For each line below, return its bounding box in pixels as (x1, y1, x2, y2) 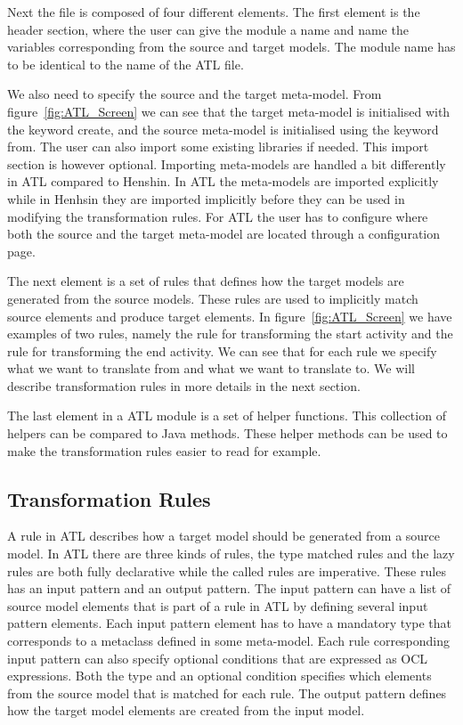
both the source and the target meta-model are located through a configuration (7, 224, 441, 243)
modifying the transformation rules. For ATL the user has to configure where (7, 207, 428, 225)
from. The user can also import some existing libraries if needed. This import (7, 137, 429, 156)
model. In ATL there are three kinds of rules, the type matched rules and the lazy (7, 544, 455, 563)
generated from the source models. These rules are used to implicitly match (7, 289, 418, 307)
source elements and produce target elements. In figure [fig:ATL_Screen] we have (7, 306, 452, 325)
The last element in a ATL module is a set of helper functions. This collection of (7, 406, 446, 425)
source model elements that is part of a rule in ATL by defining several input (7, 596, 428, 615)
